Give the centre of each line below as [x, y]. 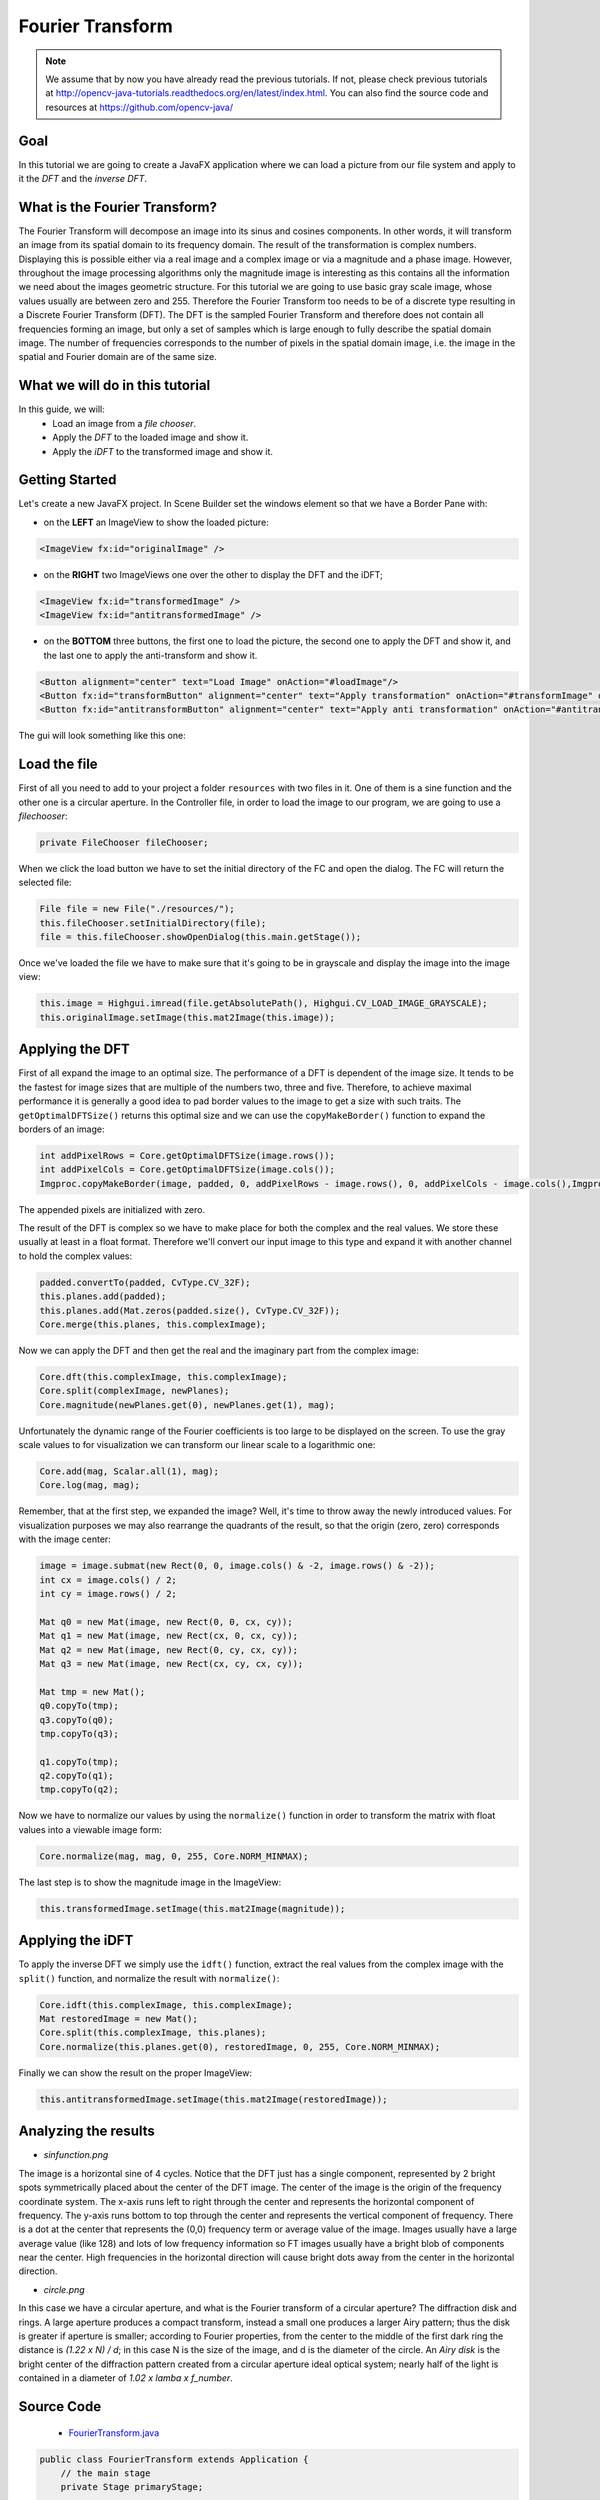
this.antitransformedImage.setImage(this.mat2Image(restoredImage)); [213, 2099]
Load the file [58, 764]
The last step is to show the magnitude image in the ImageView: [150, 1882]
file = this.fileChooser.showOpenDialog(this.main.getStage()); [200, 937]
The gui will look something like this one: [102, 736]
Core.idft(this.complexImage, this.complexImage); [166, 2004]
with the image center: [65, 1539]
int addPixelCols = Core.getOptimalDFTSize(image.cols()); [187, 1169]
